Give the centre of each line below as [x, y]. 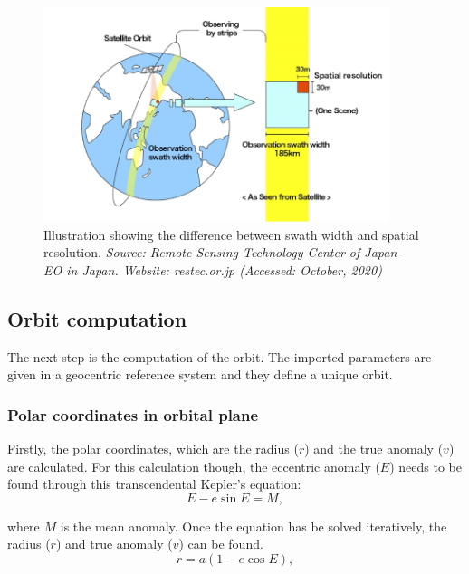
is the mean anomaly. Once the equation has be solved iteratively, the [254, 526]
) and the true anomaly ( [374, 449]
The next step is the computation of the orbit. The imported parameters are [220, 356]
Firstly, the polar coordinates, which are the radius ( [153, 449]
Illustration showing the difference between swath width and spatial [231, 234]
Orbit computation [97, 318]
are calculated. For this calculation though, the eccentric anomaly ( [194, 466]
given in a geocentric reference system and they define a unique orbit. [200, 374]
